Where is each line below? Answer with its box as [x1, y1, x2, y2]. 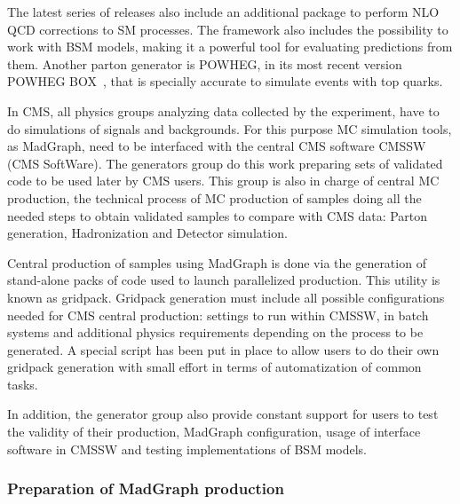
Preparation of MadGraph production [7, 477, 284, 500]
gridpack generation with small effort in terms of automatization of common [7, 358, 422, 376]
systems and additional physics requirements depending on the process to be [7, 323, 424, 342]
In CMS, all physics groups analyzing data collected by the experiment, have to [7, 101, 440, 120]
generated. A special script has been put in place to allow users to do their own [7, 340, 440, 358]
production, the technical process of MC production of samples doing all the [7, 188, 422, 207]
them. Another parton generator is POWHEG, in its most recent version [7, 54, 402, 73]
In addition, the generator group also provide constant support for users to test [7, 405, 439, 423]
